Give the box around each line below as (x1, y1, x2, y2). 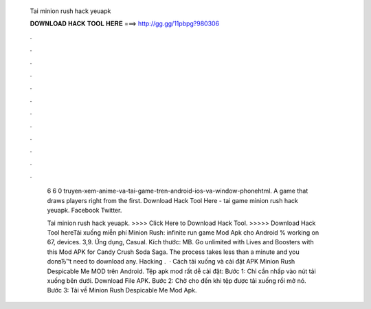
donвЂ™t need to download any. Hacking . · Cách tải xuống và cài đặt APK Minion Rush (47, 257, 295, 266)
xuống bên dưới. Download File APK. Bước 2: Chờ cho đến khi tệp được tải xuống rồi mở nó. (47, 276, 306, 285)
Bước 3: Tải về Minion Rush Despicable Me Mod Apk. (47, 286, 197, 295)
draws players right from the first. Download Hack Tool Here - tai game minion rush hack (47, 196, 299, 204)
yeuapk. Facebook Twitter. (47, 206, 122, 215)
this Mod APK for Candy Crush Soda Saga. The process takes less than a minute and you (47, 248, 300, 256)
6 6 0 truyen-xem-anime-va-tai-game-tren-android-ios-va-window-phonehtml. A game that (47, 187, 308, 195)
